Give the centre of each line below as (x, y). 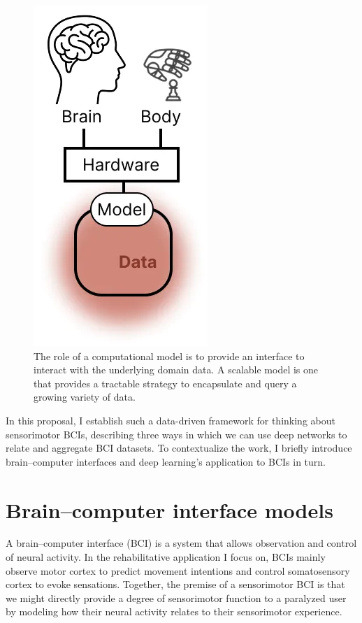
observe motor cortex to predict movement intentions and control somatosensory (178, 570)
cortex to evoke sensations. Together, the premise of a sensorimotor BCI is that (175, 584)
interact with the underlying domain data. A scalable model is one (176, 370)
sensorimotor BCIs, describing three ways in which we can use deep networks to (176, 434)
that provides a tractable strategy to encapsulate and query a (165, 383)
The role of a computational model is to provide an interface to (169, 356)
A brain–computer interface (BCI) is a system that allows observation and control (181, 543)
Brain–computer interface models (169, 509)
